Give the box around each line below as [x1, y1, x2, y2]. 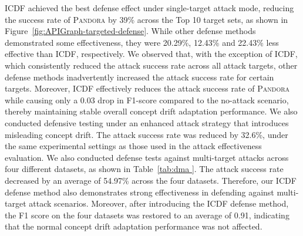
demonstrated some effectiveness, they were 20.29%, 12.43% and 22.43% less [5, 36, 279, 48]
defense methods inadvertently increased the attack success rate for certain [5, 70, 274, 83]
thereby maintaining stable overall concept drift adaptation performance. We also [5, 105, 298, 117]
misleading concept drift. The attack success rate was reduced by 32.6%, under [5, 128, 288, 140]
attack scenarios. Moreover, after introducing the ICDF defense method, [29, 197, 289, 210]
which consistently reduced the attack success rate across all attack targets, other [5, 59, 298, 71]
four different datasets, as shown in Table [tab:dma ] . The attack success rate [5, 163, 284, 175]
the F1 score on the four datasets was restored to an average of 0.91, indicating [5, 208, 289, 221]
